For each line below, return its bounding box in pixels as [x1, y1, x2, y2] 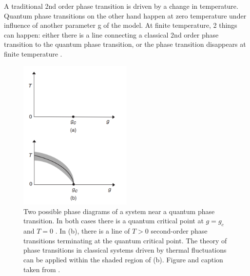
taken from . [23, 264, 60, 274]
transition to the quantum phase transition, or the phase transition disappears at [4, 39, 246, 49]
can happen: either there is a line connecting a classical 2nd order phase [4, 29, 219, 39]
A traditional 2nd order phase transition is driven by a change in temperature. [4, 1, 238, 11]
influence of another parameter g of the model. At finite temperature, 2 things [4, 20, 237, 30]
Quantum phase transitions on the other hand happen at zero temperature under [4, 10, 247, 20]
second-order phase [151, 226, 208, 236]
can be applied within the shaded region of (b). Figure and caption [23, 255, 223, 265]
